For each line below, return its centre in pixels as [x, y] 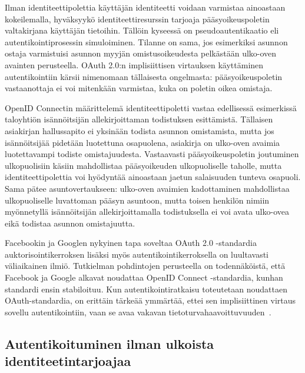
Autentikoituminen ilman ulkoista [110, 343]
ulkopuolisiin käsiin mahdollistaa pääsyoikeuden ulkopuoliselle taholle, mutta [143, 165]
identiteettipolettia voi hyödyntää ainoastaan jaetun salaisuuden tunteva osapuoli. [153, 177]
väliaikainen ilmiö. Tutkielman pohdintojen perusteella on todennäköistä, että [145, 266]
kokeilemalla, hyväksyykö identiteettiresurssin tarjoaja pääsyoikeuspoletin [137, 19]
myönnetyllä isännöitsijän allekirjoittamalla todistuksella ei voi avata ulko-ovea [147, 212]
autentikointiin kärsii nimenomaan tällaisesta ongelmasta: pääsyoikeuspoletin [144, 76]
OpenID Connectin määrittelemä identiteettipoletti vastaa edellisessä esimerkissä [151, 107]
